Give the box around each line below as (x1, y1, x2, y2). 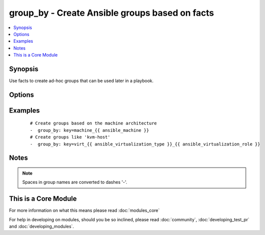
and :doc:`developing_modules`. (9, 224, 74, 230)
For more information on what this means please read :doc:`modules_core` (9, 207, 160, 213)
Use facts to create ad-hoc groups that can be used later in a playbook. (9, 78, 154, 84)
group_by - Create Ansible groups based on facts (9, 7, 214, 18)
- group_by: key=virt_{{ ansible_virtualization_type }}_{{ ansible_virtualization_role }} (30, 141, 261, 147)
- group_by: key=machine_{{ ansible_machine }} (30, 127, 149, 133)
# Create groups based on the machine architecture (30, 120, 157, 126)
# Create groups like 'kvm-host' (30, 134, 110, 140)
